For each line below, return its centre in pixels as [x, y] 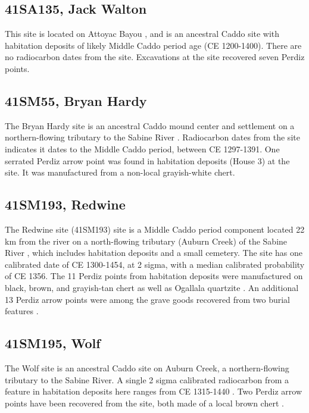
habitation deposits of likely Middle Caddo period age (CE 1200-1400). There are [153, 45]
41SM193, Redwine [65, 204]
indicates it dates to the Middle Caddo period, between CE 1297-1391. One [142, 148]
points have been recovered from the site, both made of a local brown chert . [144, 403]
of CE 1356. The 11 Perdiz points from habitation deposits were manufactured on [154, 276]
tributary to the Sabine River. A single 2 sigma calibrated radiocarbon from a [147, 379]
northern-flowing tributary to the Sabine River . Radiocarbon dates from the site [152, 137]
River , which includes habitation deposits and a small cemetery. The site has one [154, 253]
